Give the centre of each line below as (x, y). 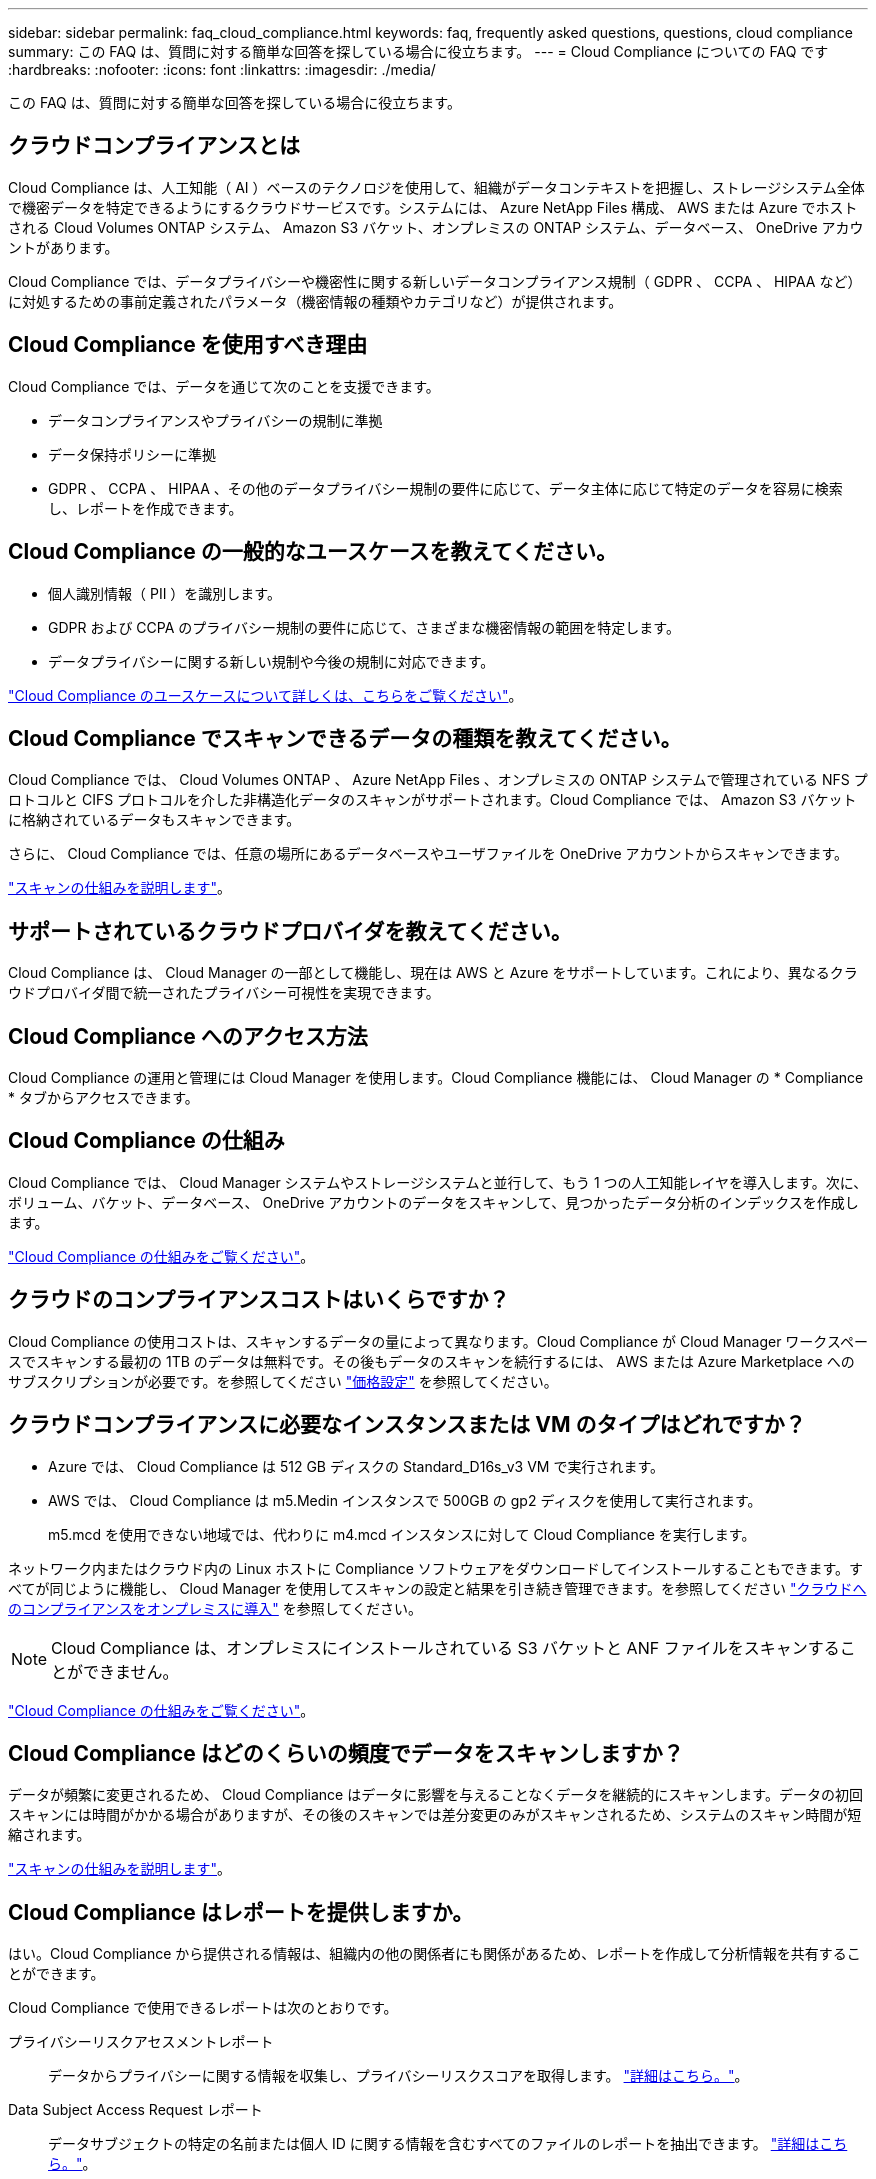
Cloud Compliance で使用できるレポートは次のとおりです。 (203, 2008)
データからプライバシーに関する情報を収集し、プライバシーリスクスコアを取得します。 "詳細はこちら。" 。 (398, 2076)
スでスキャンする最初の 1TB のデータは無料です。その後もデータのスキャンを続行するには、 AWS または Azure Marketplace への (431, 1361)
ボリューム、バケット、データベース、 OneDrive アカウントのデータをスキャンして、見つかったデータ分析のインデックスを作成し (433, 1202)
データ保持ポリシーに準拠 (132, 454)
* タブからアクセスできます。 (103, 1098)
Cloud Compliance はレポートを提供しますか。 (241, 1912)
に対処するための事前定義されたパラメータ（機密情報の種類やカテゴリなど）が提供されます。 (315, 301)
